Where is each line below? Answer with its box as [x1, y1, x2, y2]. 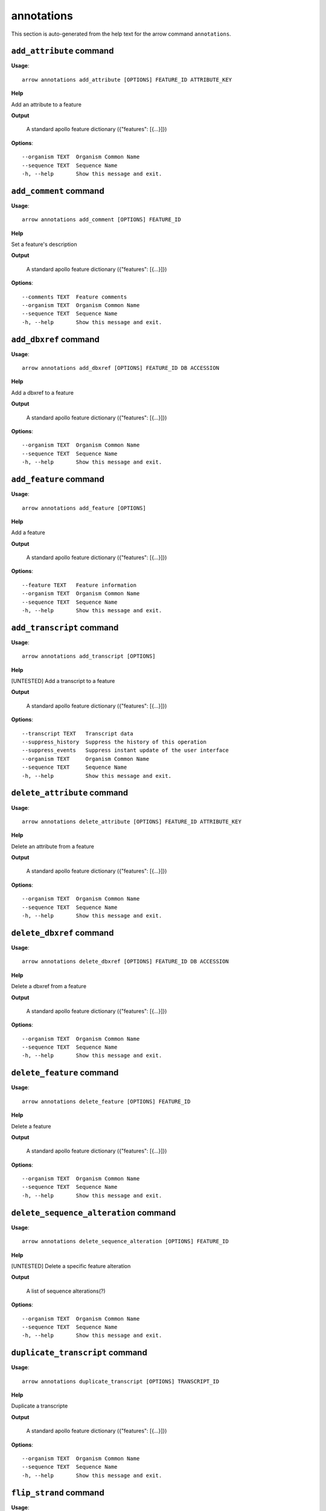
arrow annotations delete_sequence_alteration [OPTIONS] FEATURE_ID [22, 1238, 229, 1245]
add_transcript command [11, 623, 119, 633]
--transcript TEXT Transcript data [22, 730, 134, 737]
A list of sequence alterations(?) [26, 1287, 106, 1295]
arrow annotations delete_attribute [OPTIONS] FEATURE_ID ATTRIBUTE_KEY [22, 818, 241, 825]
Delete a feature [11, 1122, 51, 1130]
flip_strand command [11, 1487, 105, 1498]
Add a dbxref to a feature [11, 389, 74, 396]
